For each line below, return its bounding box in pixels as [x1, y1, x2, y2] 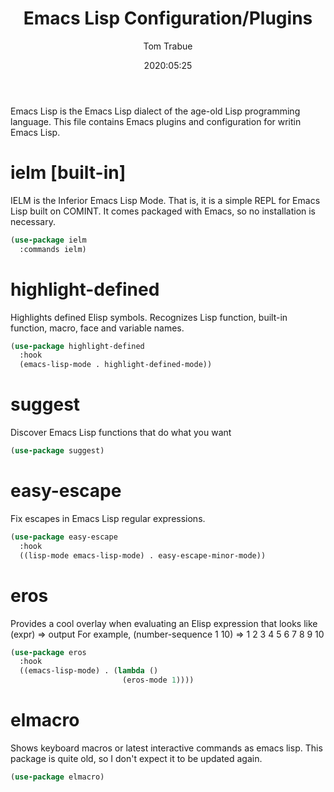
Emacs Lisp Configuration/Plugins [23, 7, 313, 30]
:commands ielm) [19, 244, 87, 254]
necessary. [10, 215, 57, 227]
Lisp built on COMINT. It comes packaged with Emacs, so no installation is [10, 205, 317, 217]
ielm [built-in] [10, 162, 127, 184]
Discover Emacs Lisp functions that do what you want [10, 427, 232, 439]
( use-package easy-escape [10, 532, 118, 542]
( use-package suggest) [10, 446, 105, 456]
